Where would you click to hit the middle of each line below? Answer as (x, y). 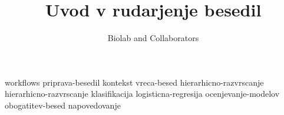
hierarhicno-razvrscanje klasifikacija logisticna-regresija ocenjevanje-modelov (142, 94)
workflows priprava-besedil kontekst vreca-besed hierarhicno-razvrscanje (134, 82)
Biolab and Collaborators (153, 38)
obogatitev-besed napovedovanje (63, 105)
